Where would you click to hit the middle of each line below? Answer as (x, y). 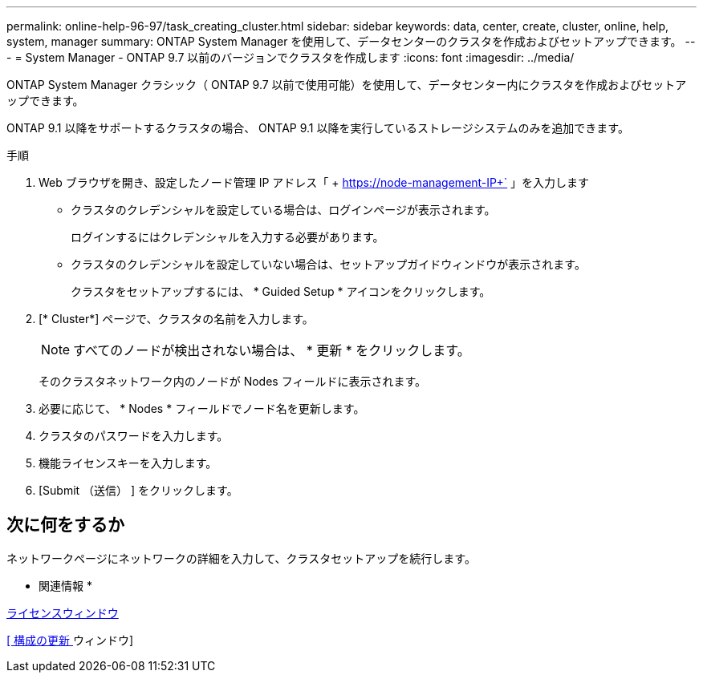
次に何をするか (65, 525)
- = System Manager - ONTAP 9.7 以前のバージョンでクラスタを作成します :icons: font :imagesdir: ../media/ (291, 57)
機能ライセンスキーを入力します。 (128, 463)
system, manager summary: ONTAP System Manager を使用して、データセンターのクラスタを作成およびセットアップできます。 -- (351, 41)
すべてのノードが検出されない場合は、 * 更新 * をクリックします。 (272, 350)
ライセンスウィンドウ (63, 612)
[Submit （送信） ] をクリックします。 (138, 490)
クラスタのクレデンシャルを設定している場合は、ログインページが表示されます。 (283, 210)
